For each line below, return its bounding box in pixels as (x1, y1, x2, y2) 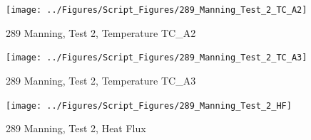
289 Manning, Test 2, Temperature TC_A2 (6, 25, 196, 40)
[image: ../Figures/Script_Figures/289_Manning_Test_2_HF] (6, 100, 292, 111)
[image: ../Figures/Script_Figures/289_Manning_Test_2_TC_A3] (6, 53, 307, 63)
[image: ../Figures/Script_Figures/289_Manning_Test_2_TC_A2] (6, 5, 307, 15)
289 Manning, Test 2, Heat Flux (6, 121, 146, 136)
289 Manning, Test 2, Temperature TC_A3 (6, 72, 196, 87)
